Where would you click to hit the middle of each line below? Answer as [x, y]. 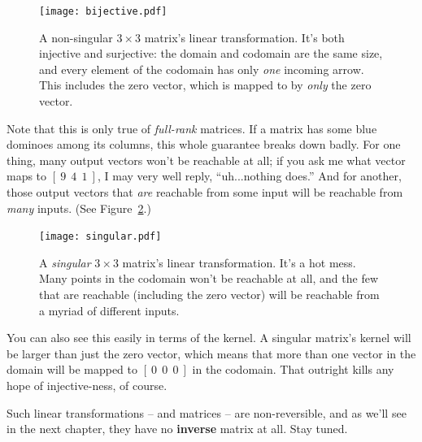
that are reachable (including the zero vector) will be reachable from [209, 295]
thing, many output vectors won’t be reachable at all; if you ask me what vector [206, 160]
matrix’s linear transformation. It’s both [244, 37]
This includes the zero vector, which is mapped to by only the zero [205, 85]
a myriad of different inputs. [109, 310]
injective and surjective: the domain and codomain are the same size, [211, 53]
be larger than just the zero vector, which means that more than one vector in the [211, 353]
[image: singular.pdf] [100, 237]
